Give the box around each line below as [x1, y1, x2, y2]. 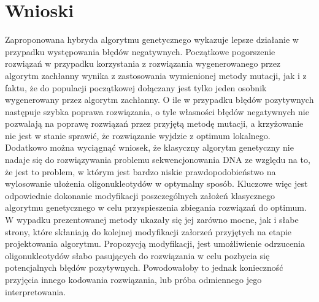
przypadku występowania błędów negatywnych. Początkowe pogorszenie [5, 45, 275, 58]
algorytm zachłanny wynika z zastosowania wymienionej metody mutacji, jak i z [5, 69, 307, 81]
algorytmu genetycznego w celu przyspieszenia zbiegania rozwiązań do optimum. [5, 201, 307, 214]
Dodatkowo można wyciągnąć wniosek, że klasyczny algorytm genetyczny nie [5, 141, 294, 154]
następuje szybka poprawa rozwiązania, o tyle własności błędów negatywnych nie [5, 105, 309, 118]
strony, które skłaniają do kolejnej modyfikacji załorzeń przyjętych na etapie [5, 225, 292, 238]
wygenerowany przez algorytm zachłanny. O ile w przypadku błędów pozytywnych [5, 93, 314, 106]
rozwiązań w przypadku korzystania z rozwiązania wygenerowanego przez [5, 57, 281, 70]
